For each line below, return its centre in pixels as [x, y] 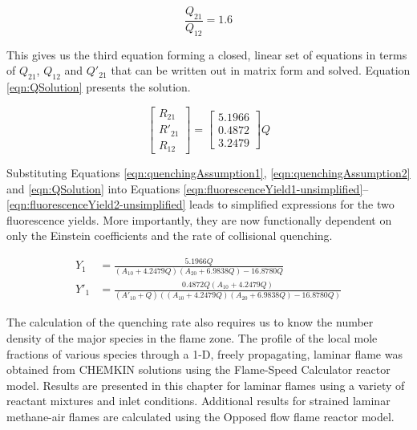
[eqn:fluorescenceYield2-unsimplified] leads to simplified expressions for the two [200, 204]
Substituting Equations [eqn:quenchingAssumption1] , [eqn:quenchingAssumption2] [208, 173]
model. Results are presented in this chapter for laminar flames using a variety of [206, 385]
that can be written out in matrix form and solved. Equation [261, 70]
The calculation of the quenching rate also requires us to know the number [190, 322]
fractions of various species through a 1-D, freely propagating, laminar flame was [204, 353]
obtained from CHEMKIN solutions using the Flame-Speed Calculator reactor [198, 369]
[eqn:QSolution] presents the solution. [99, 87]
